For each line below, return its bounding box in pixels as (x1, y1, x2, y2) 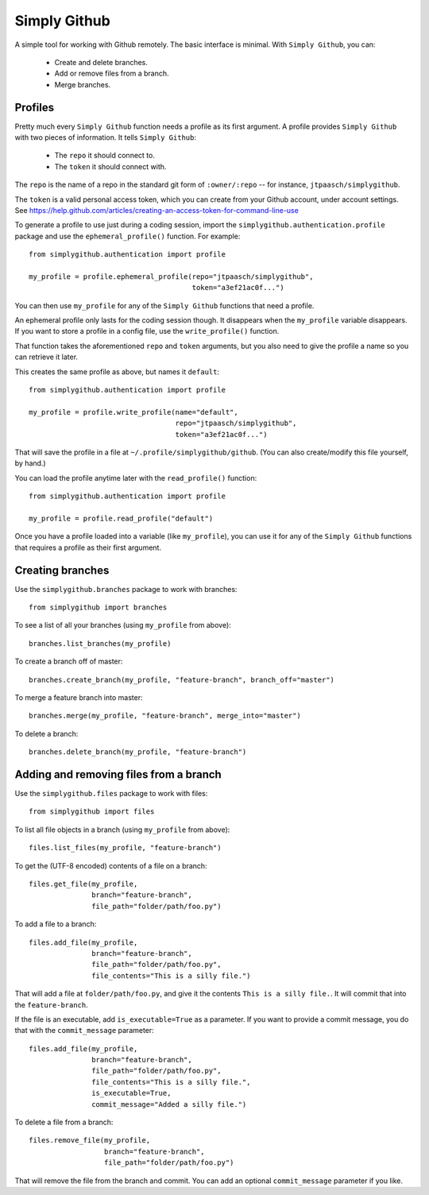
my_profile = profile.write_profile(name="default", (29, 408, 238, 416)
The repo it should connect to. (54, 151, 155, 160)
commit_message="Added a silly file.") (91, 1100, 247, 1108)
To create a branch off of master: (14, 656, 123, 667)
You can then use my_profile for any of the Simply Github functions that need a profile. (14, 300, 315, 310)
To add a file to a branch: (14, 919, 97, 929)
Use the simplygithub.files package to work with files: (14, 789, 208, 799)
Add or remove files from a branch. (54, 68, 169, 79)
